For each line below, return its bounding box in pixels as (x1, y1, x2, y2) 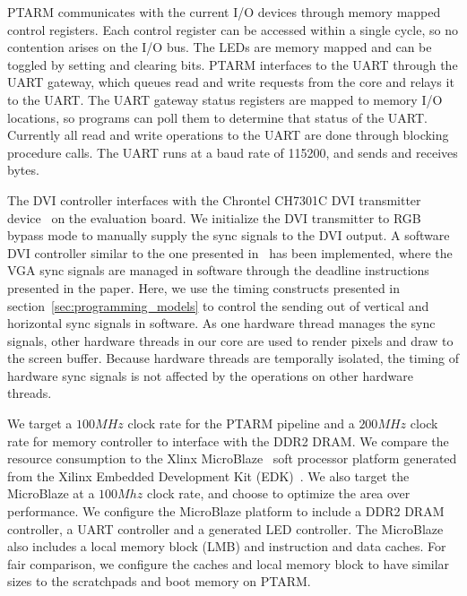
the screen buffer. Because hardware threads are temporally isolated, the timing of (7, 349, 459, 367)
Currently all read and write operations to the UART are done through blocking (7, 125, 449, 144)
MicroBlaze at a (7, 484, 95, 503)
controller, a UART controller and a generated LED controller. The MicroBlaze (7, 519, 444, 538)
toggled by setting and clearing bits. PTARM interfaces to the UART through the (7, 55, 458, 73)
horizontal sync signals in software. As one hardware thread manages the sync (7, 314, 436, 333)
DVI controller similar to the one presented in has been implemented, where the (7, 243, 453, 262)
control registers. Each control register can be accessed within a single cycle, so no (7, 20, 458, 39)
